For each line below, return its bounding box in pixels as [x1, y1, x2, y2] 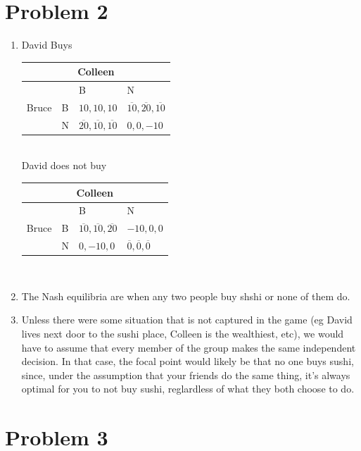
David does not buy [21, 158, 107, 173]
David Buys [21, 37, 72, 52]
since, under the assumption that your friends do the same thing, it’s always [21, 367, 350, 382]
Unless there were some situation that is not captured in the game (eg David [21, 312, 353, 327]
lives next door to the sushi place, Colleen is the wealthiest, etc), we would [21, 326, 344, 340]
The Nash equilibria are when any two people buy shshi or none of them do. [21, 288, 350, 303]
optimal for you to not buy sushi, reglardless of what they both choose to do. [21, 381, 355, 396]
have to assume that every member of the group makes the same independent [21, 340, 356, 354]
